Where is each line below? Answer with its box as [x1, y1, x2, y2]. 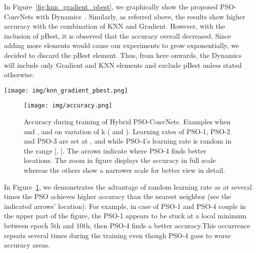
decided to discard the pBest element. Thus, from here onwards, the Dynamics [4, 50, 242, 60]
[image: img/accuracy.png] [24, 102, 112, 109]
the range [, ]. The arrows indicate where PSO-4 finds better [24, 145, 207, 155]
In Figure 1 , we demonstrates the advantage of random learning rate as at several [4, 181, 252, 192]
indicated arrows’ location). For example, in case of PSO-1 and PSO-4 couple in [4, 201, 246, 211]
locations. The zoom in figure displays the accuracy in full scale [24, 155, 216, 165]
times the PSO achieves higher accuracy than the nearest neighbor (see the [4, 191, 231, 202]
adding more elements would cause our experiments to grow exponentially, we [4, 40, 239, 51]
